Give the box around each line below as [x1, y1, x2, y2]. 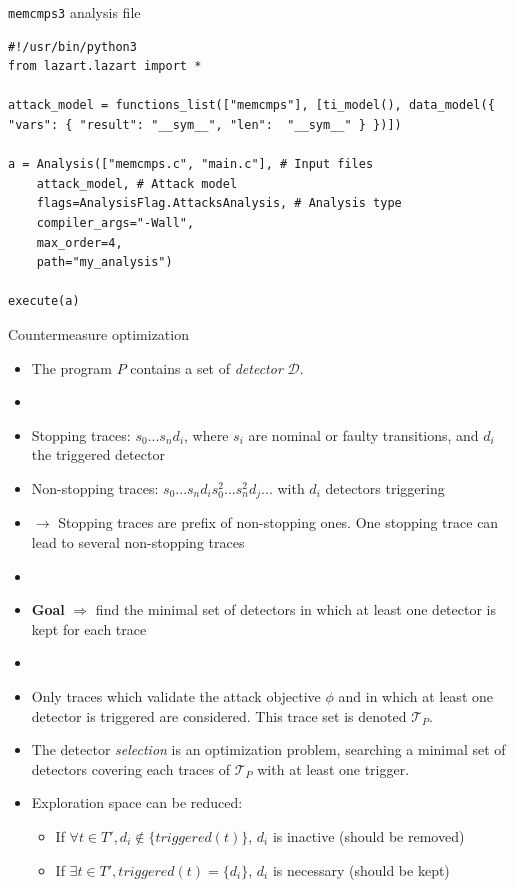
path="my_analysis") [36, 255, 173, 270]
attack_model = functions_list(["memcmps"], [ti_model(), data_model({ [8, 98, 495, 113]
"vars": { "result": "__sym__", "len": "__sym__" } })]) [8, 118, 402, 133]
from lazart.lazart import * [8, 59, 202, 74]
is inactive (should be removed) [272, 825, 465, 846]
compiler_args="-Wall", [36, 216, 195, 230]
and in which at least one [338, 685, 493, 706]
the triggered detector [31, 444, 165, 465]
